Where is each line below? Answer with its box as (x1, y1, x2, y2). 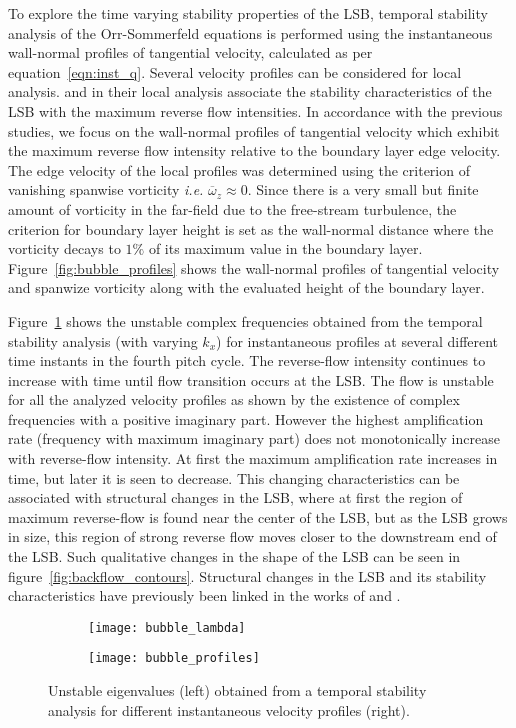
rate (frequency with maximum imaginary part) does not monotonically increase (8, 428, 500, 449)
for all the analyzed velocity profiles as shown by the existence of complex (8, 389, 460, 410)
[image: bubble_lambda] (88, 620, 246, 635)
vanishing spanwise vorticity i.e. (8, 179, 204, 200)
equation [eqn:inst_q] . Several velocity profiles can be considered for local (8, 61, 462, 82)
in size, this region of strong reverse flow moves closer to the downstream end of (8, 526, 497, 547)
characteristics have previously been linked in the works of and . (8, 585, 401, 606)
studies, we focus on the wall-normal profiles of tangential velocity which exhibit (8, 120, 500, 141)
